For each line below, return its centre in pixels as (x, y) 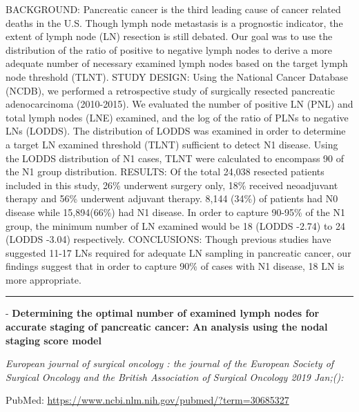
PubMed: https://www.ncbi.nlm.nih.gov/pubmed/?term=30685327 (147, 400)
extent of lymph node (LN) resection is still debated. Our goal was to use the (169, 36)
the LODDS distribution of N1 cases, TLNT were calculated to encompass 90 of (175, 158)
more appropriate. (43, 279)
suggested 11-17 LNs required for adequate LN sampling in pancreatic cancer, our (178, 252)
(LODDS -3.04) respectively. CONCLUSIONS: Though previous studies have (168, 239)
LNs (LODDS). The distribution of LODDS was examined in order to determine (176, 131)
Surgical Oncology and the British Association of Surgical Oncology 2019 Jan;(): (175, 376)
